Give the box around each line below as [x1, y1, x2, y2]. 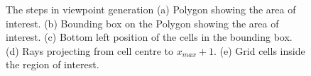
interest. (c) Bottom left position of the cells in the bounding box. [6, 30, 293, 44]
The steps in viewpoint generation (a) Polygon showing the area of [6, 2, 296, 16]
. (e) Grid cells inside [214, 43, 305, 58]
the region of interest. [6, 57, 99, 72]
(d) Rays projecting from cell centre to [6, 43, 174, 58]
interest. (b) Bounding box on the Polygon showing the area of [6, 15, 279, 30]
